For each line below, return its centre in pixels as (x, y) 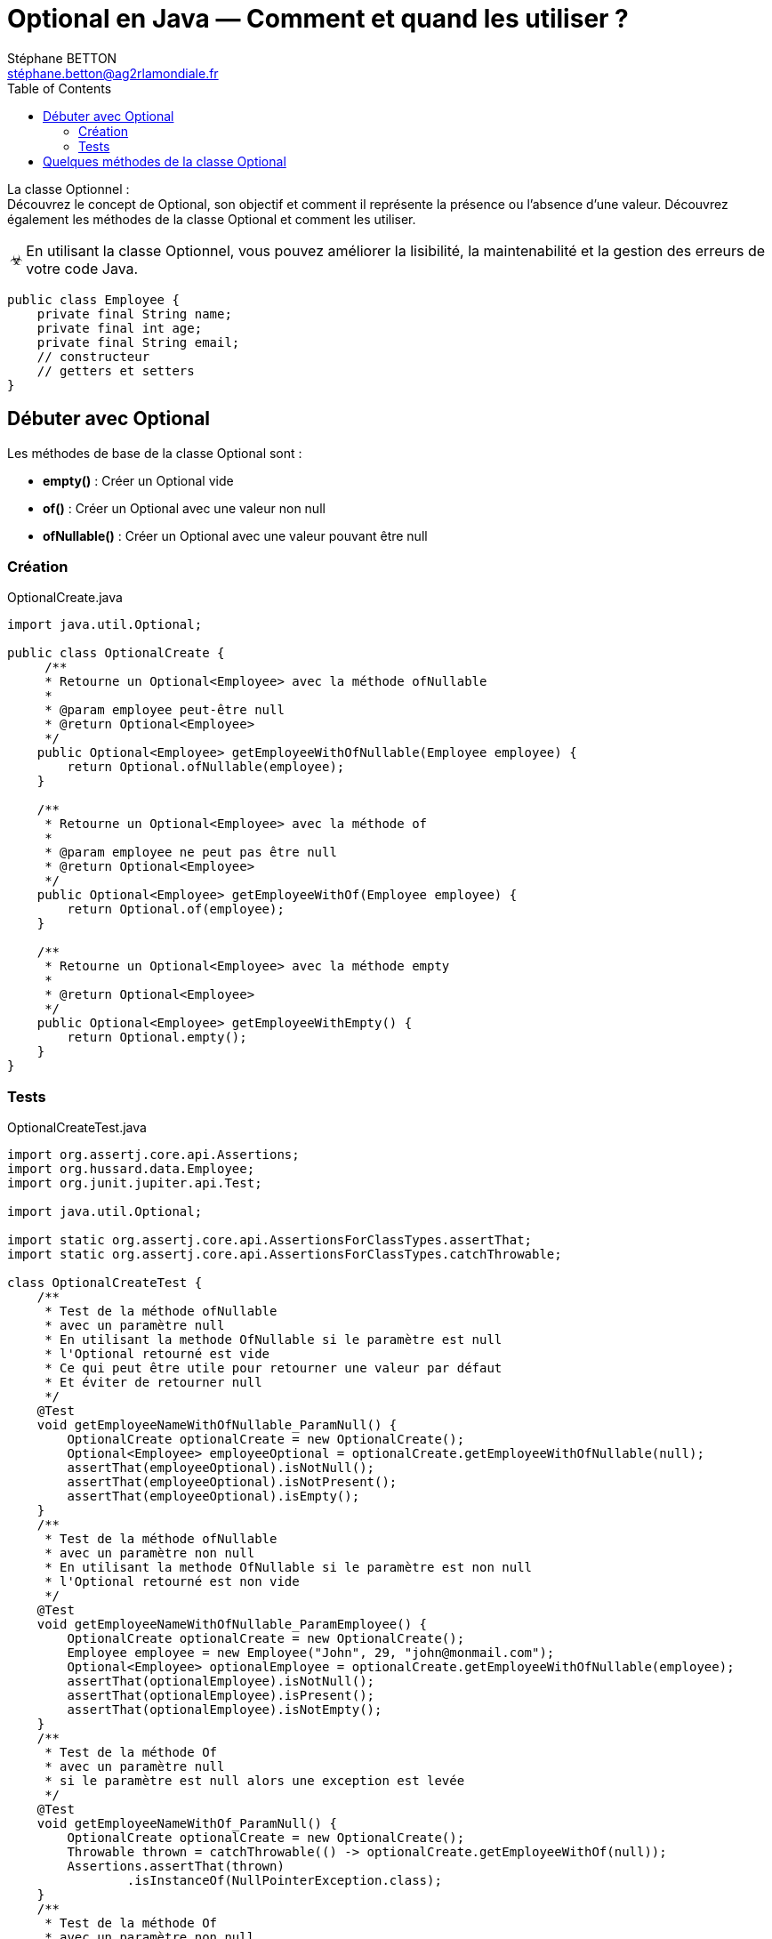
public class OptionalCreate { (116, 653)
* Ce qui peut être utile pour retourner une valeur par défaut (273, 1368)
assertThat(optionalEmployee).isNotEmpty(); (225, 1710)
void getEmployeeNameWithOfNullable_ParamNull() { (217, 1425)
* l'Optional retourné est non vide (172, 1582)
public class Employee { (93, 299)
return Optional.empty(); (157, 1038)
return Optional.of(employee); (176, 909)
